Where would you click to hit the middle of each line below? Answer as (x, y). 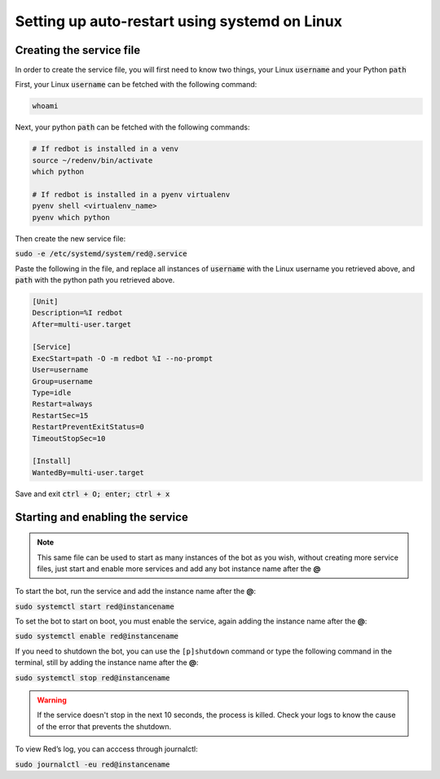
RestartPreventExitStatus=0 (88, 427)
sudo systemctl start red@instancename (95, 606)
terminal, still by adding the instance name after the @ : (107, 662)
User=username (60, 370)
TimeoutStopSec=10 (69, 438)
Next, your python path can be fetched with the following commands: (132, 127)
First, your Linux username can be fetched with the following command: (136, 85)
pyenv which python (71, 217)
